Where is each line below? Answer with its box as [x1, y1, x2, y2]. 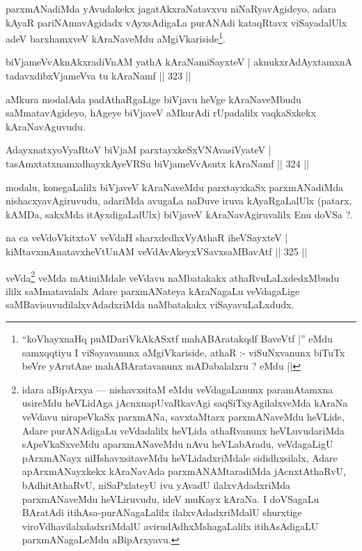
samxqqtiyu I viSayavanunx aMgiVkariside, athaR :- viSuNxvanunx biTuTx [22, 345, 345, 359]
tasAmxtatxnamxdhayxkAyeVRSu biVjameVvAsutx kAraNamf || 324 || [6, 156, 310, 170]
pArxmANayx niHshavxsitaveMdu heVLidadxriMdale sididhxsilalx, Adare [22, 450, 338, 465]
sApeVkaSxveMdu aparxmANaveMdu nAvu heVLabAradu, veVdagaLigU [22, 437, 333, 451]
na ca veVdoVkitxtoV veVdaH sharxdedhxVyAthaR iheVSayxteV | [6, 230, 288, 245]
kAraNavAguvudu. [6, 119, 86, 133]
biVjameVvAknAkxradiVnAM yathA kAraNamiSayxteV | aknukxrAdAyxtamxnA [6, 54, 353, 69]
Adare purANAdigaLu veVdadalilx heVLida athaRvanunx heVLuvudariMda [22, 423, 345, 437]
